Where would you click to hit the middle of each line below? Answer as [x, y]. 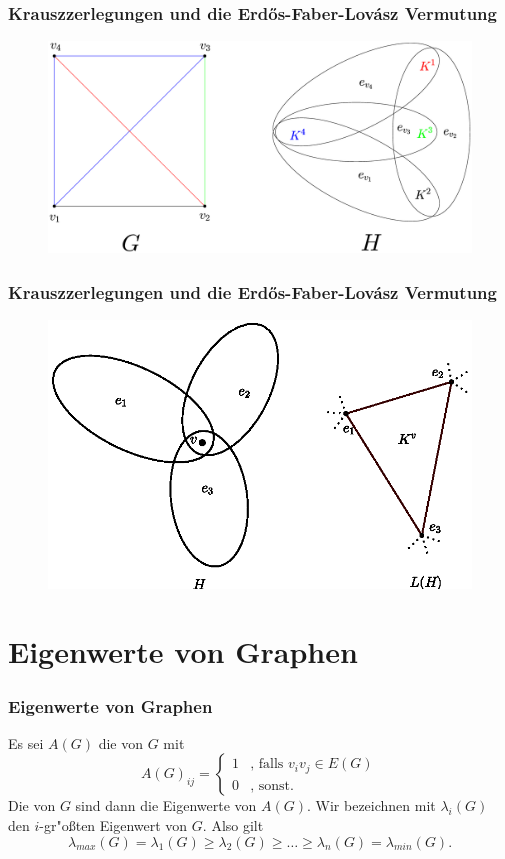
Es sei [26, 742]
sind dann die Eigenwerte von [166, 805]
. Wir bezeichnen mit [371, 805]
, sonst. [272, 785]
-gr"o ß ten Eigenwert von [113, 825]
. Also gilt [233, 825]
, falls [267, 764]
